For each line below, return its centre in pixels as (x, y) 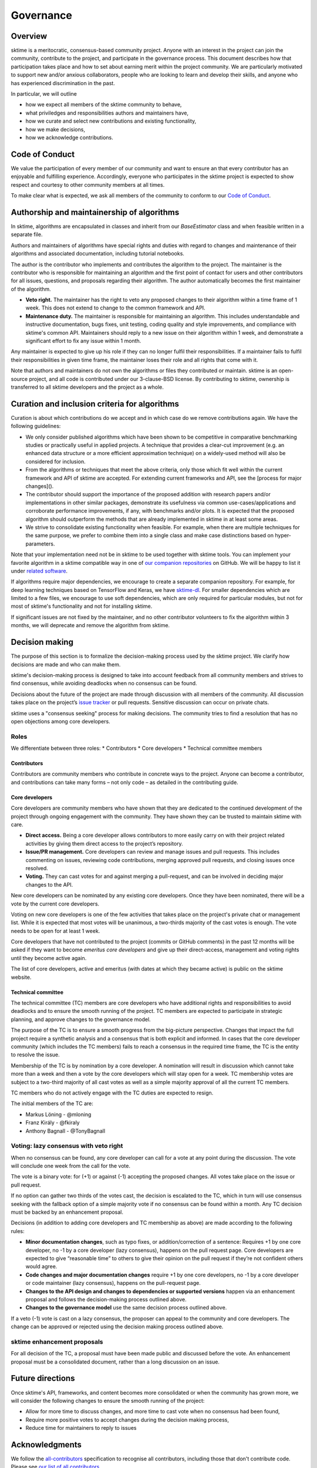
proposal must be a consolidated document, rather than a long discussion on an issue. (115, 1362)
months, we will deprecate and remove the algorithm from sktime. (90, 625)
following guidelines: (36, 426)
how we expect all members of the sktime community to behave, (104, 105)
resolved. (37, 868)
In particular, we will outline (44, 94)
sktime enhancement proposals (57, 1342)
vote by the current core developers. (55, 904)
